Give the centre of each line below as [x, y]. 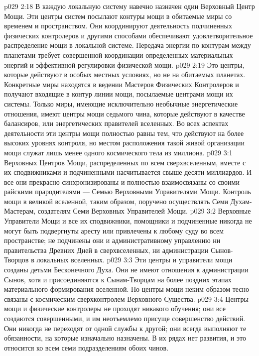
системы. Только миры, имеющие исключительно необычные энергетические [121, 103]
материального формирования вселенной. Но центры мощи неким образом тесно [127, 289]
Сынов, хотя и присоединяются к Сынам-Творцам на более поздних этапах [118, 279]
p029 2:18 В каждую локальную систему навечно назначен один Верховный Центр [129, 6]
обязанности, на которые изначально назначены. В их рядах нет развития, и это [125, 338]
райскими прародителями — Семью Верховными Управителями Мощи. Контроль [128, 191]
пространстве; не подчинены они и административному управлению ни [112, 240]
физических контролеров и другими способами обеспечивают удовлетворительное [129, 35]
